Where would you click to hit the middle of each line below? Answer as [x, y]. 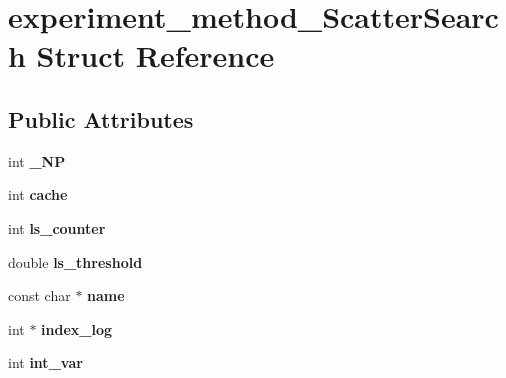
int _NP [37, 160]
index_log [77, 328]
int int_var [45, 362]
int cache [38, 194]
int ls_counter [57, 227]
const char [39, 295]
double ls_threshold [75, 261]
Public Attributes [101, 118]
